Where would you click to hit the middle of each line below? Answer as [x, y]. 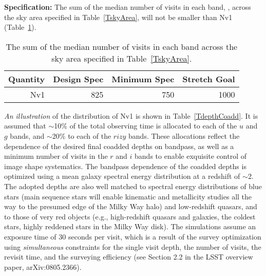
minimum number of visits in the [56, 156]
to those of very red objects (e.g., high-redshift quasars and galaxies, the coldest [130, 216]
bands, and [27, 135]
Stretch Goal [209, 79]
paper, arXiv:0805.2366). [43, 266]
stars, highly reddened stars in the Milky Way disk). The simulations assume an [130, 226]
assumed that [25, 126]
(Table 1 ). [20, 27]
